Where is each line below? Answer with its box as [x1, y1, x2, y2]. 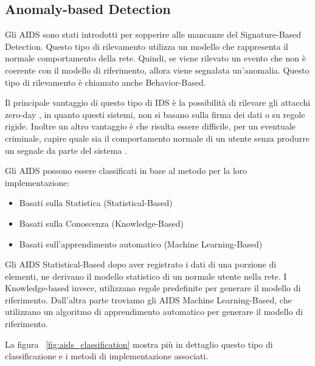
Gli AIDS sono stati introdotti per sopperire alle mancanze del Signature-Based [5, 28, 302, 41]
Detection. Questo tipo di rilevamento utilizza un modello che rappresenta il [5, 40, 288, 52]
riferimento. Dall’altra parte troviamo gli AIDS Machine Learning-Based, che [5, 293, 292, 306]
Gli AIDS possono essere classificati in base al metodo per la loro [5, 164, 247, 177]
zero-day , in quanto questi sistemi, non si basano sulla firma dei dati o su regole [5, 108, 305, 120]
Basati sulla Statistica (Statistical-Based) [19, 196, 173, 209]
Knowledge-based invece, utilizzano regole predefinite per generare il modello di [5, 281, 301, 294]
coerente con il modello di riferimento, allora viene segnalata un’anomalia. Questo [5, 63, 310, 76]
